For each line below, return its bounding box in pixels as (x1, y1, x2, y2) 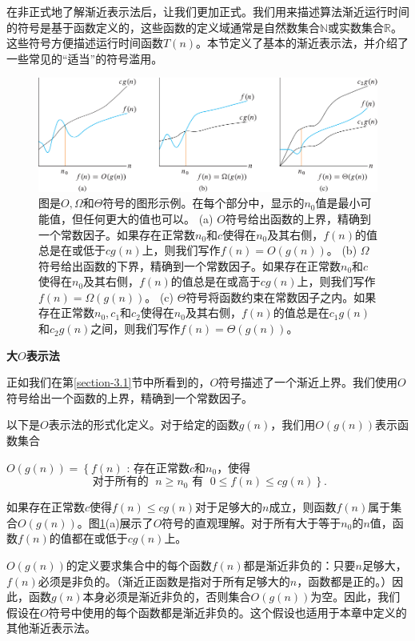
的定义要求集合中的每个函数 (66, 557, 212, 574)
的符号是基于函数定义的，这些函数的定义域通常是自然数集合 (6, 18, 320, 35)
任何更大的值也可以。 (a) (82, 210, 213, 226)
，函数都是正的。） (297, 572, 393, 589)
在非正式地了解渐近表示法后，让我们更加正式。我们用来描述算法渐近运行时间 (6, 3, 409, 19)
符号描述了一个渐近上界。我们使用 (218, 374, 398, 391)
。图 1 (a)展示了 (77, 514, 154, 531)
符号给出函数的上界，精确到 (225, 210, 371, 226)
